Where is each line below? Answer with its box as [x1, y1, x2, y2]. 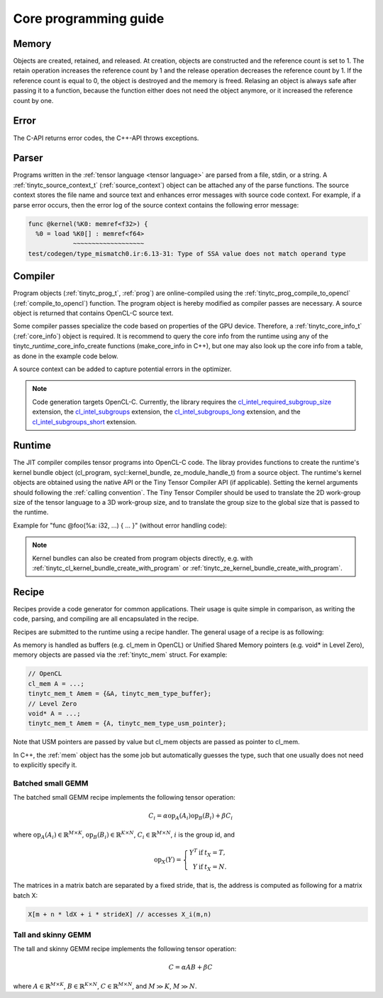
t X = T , [204, 848, 226, 858]
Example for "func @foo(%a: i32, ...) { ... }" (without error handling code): [13, 521, 227, 530]
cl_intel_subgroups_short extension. [32, 417, 138, 426]
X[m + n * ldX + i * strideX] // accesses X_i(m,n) [28, 910, 212, 918]
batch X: [13, 891, 38, 899]
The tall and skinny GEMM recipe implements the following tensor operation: [13, 945, 237, 953]
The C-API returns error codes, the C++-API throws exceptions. [13, 134, 199, 142]
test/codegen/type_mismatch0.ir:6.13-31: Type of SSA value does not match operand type [28, 249, 347, 257]
